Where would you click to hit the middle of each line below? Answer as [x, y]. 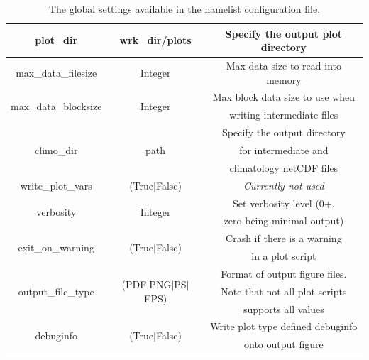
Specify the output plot [284, 33]
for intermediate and [284, 150]
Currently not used [283, 185]
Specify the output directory [284, 132]
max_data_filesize [56, 72]
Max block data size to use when [284, 97]
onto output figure [284, 344]
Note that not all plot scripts [284, 291]
